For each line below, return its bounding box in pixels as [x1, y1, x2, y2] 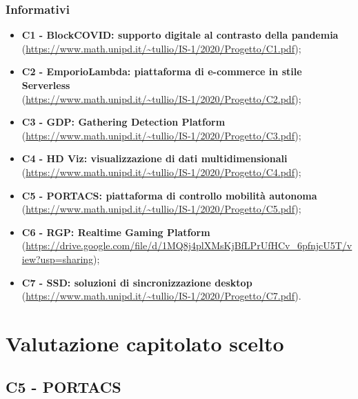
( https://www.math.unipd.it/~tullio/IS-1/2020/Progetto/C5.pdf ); [21, 202, 301, 216]
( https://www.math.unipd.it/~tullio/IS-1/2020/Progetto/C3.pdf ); [21, 128, 301, 142]
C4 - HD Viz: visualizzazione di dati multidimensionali [21, 151, 288, 166]
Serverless [21, 78, 70, 92]
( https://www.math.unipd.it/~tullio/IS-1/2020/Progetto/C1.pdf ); [21, 41, 301, 55]
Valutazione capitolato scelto [6, 329, 284, 357]
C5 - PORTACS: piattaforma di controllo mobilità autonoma [21, 188, 317, 202]
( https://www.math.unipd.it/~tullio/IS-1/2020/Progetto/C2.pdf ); [21, 91, 301, 106]
